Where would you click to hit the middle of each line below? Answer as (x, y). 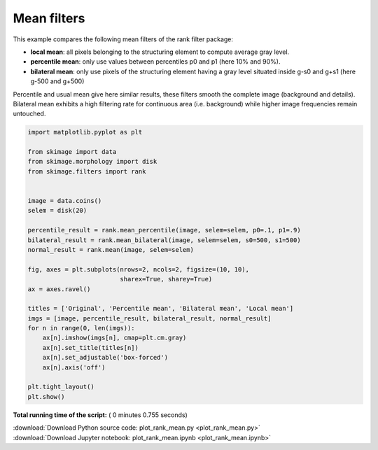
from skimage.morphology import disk (92, 162)
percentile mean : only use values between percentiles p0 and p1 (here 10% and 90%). (155, 62)
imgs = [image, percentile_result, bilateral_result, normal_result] (149, 318)
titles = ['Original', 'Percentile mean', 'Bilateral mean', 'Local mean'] (161, 309)
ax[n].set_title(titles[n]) (91, 347)
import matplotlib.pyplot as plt (85, 132)
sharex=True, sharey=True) (166, 279)
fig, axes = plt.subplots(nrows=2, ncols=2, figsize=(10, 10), (139, 269)
